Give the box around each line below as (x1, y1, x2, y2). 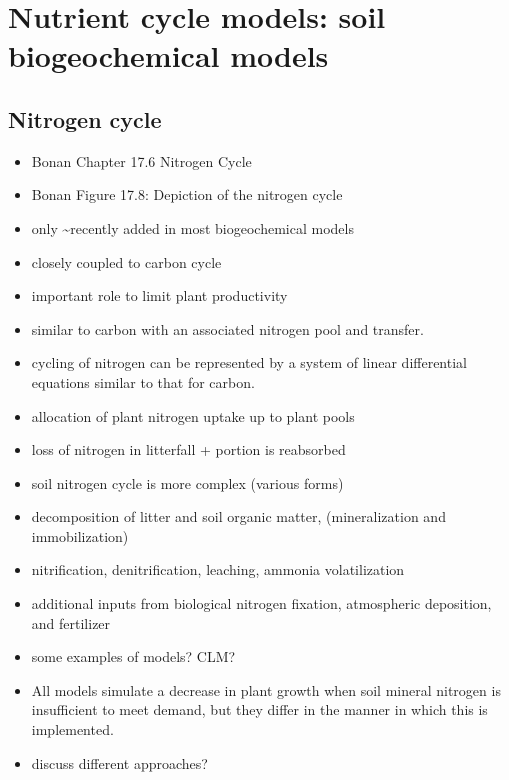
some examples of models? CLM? (31, 646, 236, 667)
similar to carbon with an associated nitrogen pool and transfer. (31, 318, 424, 339)
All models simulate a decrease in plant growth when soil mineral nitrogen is (31, 679, 501, 700)
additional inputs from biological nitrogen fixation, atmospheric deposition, (31, 593, 492, 614)
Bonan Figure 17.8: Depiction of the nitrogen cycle (31, 184, 343, 205)
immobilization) (31, 525, 129, 546)
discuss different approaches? (31, 752, 208, 773)
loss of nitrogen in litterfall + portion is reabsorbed (31, 439, 346, 460)
